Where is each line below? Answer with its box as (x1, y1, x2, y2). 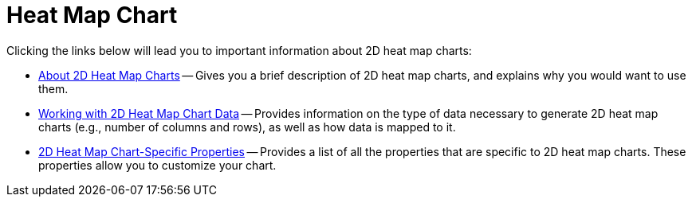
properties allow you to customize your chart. (38, 158, 277, 172)
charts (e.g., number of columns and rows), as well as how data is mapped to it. (38, 119, 456, 134)
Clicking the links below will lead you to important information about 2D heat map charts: (6, 43, 472, 57)
